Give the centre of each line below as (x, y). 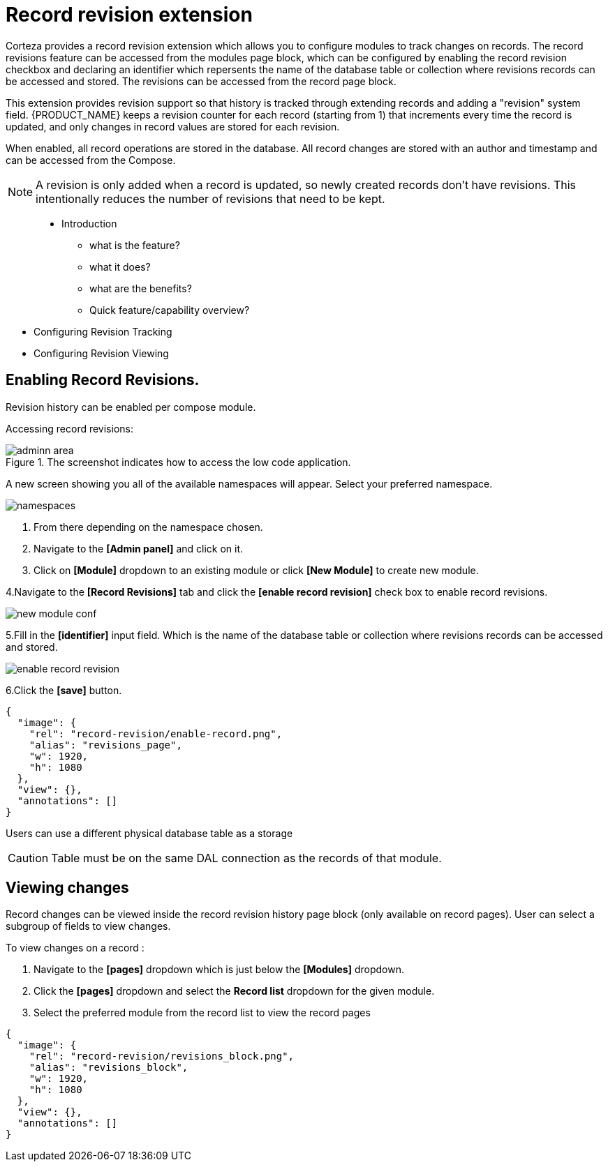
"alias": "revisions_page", (105, 745)
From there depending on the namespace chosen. (148, 527)
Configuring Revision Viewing (101, 353)
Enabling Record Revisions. (103, 380)
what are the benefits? (141, 288)
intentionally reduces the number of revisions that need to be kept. (210, 198)
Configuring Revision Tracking (103, 331)
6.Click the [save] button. (64, 690)
